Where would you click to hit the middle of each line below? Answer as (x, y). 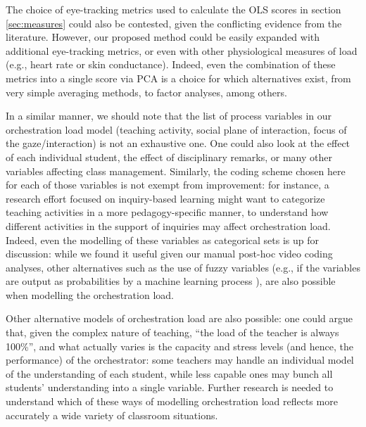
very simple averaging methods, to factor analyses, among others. (146, 92)
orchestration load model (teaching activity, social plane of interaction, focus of (176, 129)
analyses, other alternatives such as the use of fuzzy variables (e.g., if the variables (183, 267)
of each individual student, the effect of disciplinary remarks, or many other (169, 157)
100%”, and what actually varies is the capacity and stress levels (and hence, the (179, 346)
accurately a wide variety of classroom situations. (112, 415)
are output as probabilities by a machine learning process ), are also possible (171, 281)
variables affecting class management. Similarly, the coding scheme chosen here (176, 171)
